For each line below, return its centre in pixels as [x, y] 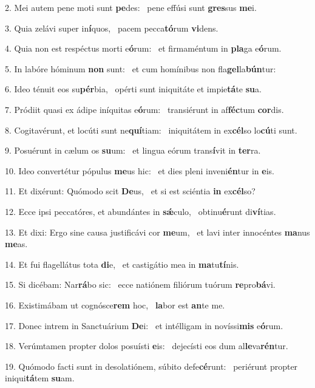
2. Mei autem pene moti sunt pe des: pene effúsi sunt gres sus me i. [131, 7]
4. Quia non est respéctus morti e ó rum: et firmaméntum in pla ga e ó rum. [143, 48]
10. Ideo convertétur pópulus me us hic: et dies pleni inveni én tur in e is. [140, 170]
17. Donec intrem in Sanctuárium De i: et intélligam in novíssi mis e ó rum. [144, 325]
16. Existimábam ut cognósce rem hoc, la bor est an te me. [115, 305]
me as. [16, 244]
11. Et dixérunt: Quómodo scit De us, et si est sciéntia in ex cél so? [130, 191]
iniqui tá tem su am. [40, 378]
